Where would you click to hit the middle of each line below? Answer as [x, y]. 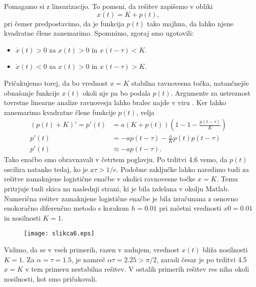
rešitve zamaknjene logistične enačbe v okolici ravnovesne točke [100, 179]
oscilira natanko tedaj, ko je [46, 169]
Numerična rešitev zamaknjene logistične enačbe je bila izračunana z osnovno [121, 198]
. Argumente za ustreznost [211, 92]
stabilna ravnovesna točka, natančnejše [190, 83]
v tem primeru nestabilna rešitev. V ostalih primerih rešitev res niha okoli [137, 269]
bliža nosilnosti [225, 250]
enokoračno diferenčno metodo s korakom [66, 208]
